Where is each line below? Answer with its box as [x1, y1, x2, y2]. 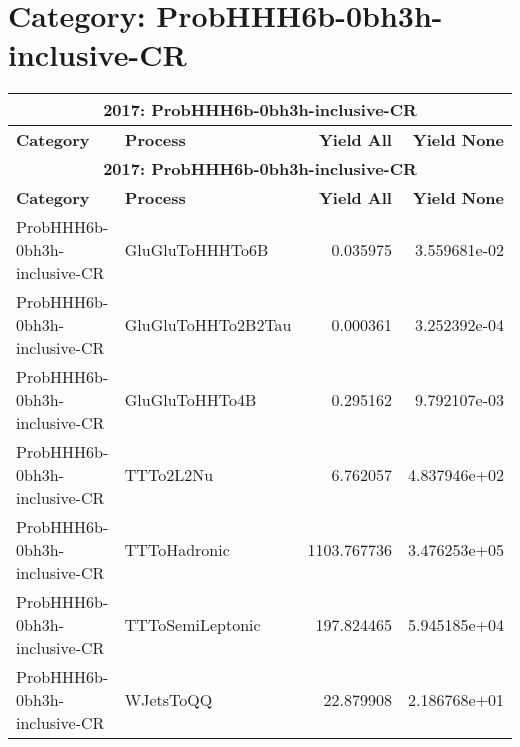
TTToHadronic [124, 538, 230, 562]
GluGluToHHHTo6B [124, 238, 269, 262]
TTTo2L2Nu [124, 463, 214, 487]
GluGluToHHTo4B [124, 388, 257, 412]
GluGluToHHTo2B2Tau [124, 313, 292, 337]
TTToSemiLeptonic [124, 613, 261, 637]
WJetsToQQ [124, 688, 213, 712]
